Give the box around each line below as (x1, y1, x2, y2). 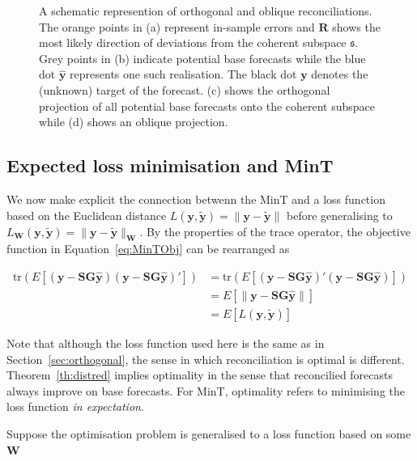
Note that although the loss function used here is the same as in (6, 335, 325, 352)
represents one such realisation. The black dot (70, 66, 297, 82)
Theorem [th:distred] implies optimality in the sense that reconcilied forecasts (6, 366, 394, 383)
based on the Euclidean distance (6, 206, 167, 223)
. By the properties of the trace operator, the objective (139, 222, 411, 239)
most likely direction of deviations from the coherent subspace (39, 34, 347, 51)
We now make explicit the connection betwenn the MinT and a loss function (6, 190, 385, 207)
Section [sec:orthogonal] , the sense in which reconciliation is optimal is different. (6, 350, 405, 367)
